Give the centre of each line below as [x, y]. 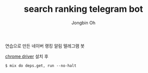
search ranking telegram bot [83, 9]
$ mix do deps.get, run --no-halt [41, 66]
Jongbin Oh [83, 23]
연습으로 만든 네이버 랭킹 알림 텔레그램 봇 [45, 46]
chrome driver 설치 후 [27, 56]
